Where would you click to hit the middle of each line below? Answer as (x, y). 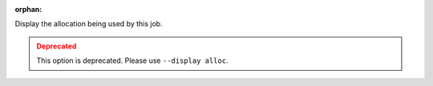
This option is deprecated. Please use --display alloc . (132, 61)
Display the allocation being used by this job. (89, 24)
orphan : (28, 9)
